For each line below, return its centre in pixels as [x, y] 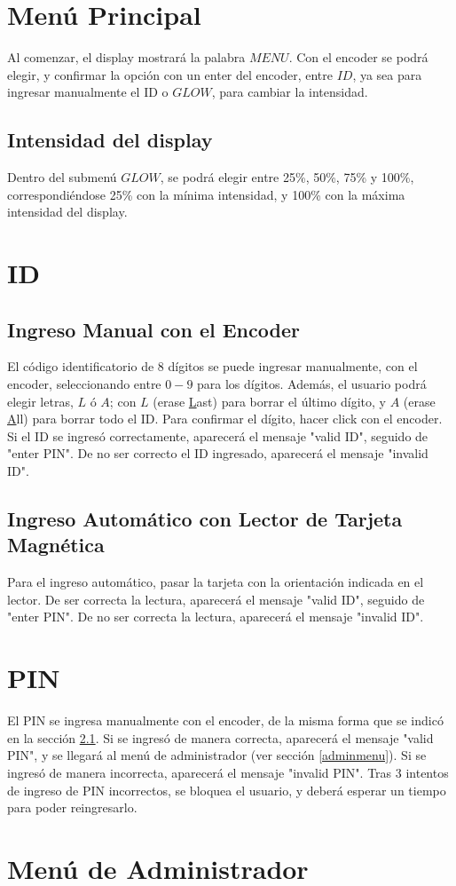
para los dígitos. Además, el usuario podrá [312, 384]
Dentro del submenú [62, 177]
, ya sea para [387, 74]
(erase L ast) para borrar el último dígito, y [269, 401]
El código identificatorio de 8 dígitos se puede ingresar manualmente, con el [212, 366]
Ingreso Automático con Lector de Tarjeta [205, 519]
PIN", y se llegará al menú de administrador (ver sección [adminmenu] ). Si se [217, 755]
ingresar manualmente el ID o [88, 92]
